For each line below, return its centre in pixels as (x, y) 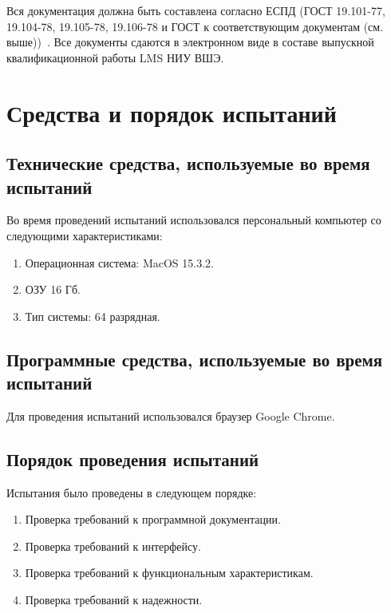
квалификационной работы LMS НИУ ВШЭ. (115, 57)
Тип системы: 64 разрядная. (93, 316)
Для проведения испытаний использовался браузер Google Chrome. (171, 415)
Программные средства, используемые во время (195, 359)
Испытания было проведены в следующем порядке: (132, 492)
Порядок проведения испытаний (133, 459)
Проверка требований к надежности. (114, 600)
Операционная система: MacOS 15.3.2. (119, 262)
